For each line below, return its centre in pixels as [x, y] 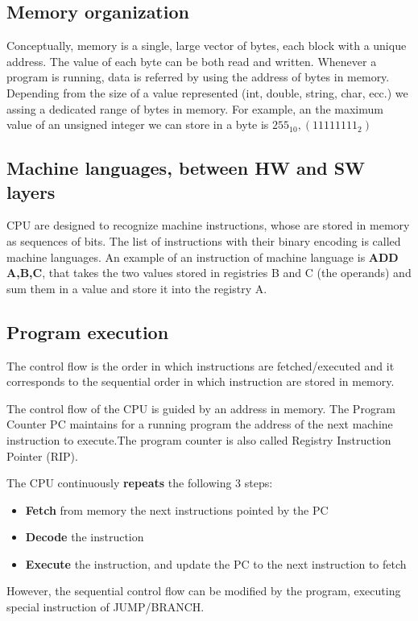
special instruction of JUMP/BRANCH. [106, 607]
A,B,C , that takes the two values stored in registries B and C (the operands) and [209, 273]
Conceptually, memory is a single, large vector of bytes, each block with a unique [207, 46]
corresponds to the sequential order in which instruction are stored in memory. [201, 381]
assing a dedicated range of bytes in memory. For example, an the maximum [195, 108]
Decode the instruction [85, 537]
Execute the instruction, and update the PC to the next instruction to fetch [216, 563]
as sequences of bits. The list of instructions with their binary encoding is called [204, 240]
